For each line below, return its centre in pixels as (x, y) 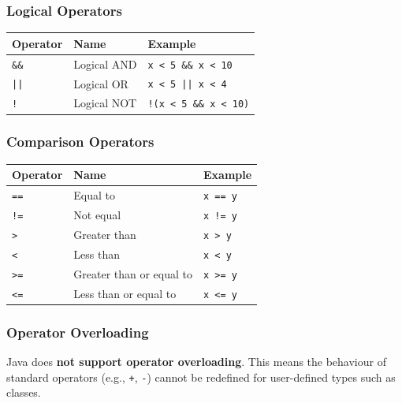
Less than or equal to (125, 293)
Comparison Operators (80, 142)
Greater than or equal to (133, 273)
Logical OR (101, 83)
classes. (24, 392)
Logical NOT (105, 103)
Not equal (97, 215)
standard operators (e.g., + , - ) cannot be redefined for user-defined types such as (201, 377)
